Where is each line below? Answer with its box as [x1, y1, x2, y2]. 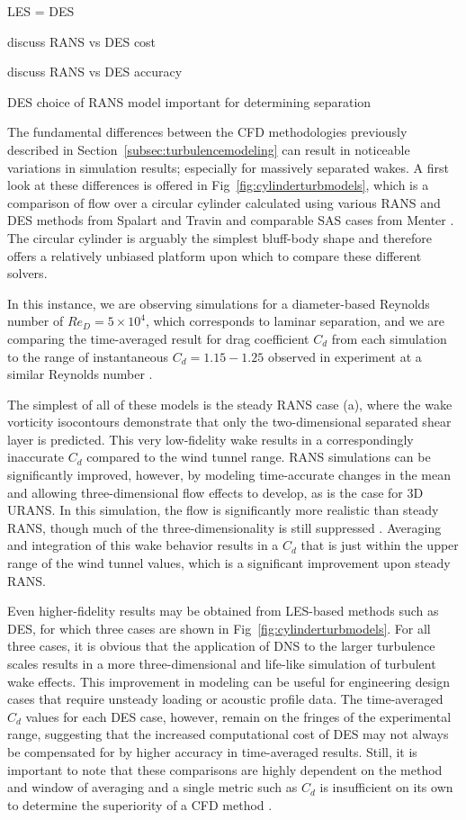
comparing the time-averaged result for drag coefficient [7, 329, 309, 347]
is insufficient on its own [319, 778, 453, 797]
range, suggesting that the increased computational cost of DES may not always [7, 725, 449, 743]
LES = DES [7, 2, 75, 20]
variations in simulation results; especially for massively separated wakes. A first [7, 158, 449, 176]
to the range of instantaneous [7, 347, 169, 365]
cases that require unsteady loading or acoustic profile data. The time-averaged [7, 689, 444, 708]
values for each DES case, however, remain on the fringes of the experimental [25, 707, 452, 725]
